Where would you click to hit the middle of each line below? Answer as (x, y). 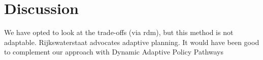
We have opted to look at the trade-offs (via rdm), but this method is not (119, 32)
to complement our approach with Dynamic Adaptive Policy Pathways (114, 52)
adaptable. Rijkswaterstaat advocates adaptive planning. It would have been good (132, 42)
